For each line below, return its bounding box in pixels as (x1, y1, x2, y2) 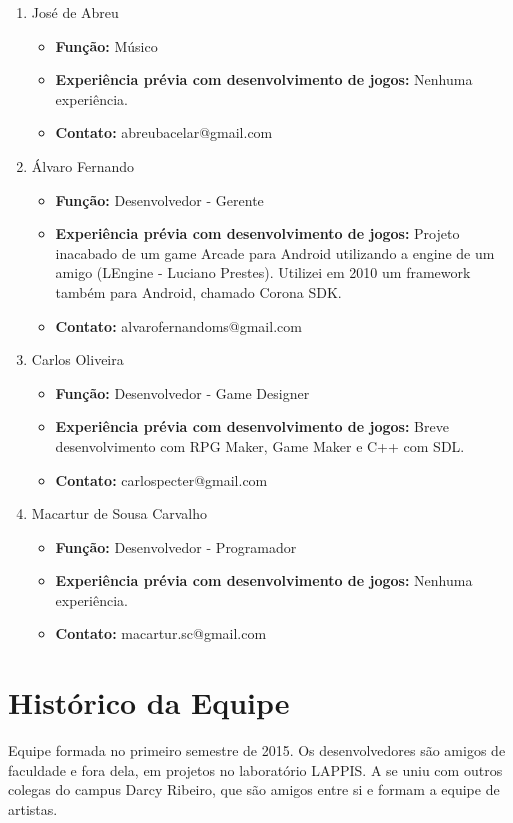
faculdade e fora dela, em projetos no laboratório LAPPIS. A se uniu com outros (8, 759, 503, 780)
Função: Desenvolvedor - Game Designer (55, 382, 310, 403)
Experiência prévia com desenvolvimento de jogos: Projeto (55, 223, 460, 244)
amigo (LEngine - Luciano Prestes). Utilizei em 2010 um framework (55, 262, 471, 283)
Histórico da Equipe (8, 682, 290, 723)
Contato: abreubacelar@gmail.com (55, 122, 273, 143)
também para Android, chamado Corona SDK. (55, 281, 342, 302)
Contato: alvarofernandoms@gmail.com (55, 315, 302, 336)
